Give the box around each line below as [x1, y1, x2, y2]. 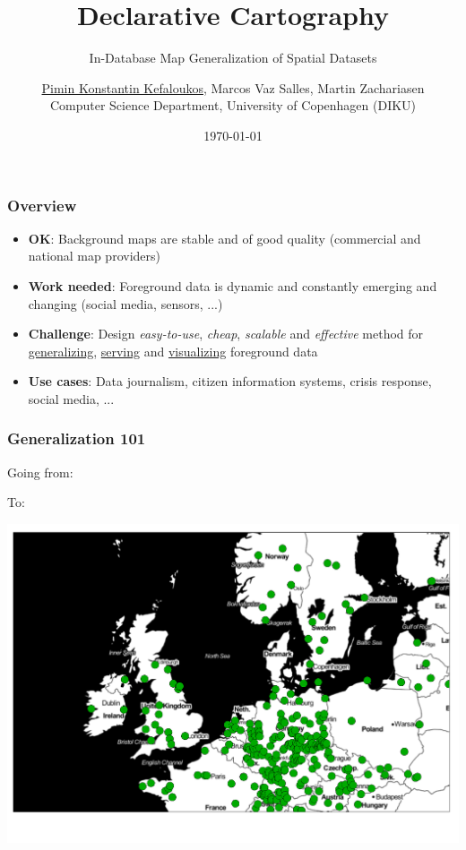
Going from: [7, 462, 73, 481]
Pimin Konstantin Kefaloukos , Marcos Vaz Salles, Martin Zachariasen [41, 78, 425, 97]
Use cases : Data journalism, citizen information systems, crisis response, [28, 372, 432, 391]
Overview [7, 193, 77, 216]
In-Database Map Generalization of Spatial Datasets [89, 48, 377, 67]
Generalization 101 [7, 427, 146, 450]
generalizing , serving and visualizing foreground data [28, 341, 318, 360]
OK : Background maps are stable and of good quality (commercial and [28, 228, 421, 247]
